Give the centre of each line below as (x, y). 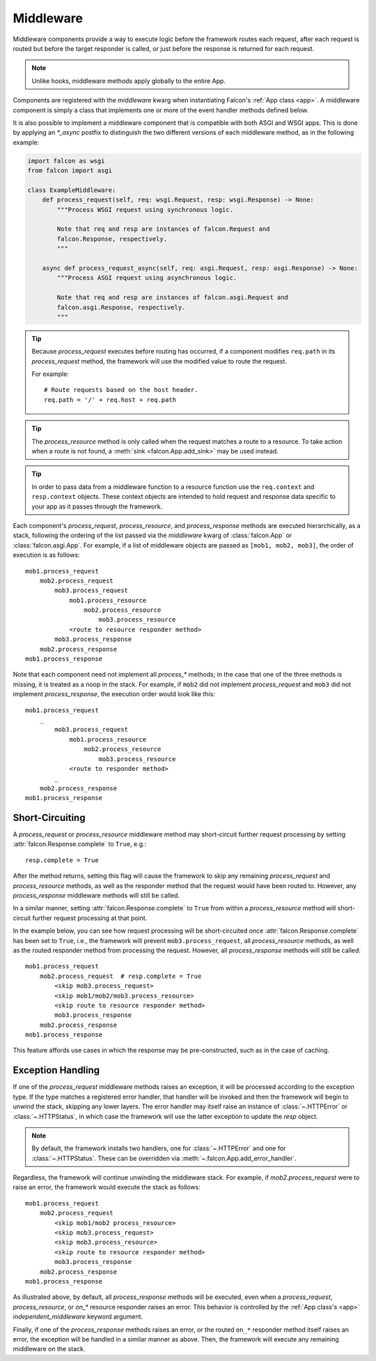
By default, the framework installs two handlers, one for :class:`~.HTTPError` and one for (159, 1148)
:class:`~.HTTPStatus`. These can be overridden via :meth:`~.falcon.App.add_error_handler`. (164, 1158)
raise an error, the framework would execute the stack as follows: (107, 1187)
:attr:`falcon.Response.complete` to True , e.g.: (80, 844)
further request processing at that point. (90, 918)
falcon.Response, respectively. (112, 239)
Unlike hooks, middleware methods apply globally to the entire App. (129, 81)
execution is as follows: (46, 555)
